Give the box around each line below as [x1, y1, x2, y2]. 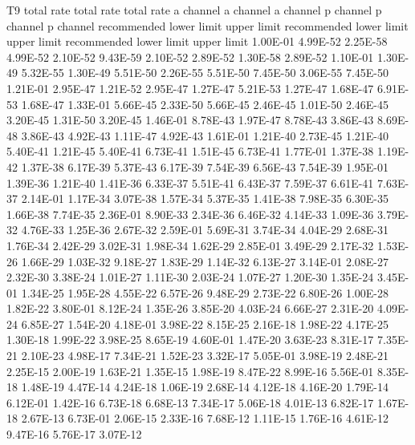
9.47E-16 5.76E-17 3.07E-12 [6, 426, 142, 443]
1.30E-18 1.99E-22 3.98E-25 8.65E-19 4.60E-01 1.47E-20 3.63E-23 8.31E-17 [6, 331, 374, 348]
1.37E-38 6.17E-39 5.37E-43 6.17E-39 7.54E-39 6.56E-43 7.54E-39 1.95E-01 [21, 158, 389, 175]
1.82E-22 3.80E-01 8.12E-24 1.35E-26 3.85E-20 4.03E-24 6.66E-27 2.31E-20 [6, 300, 374, 317]
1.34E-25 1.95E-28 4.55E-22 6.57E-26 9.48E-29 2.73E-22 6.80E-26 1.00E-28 [21, 284, 389, 301]
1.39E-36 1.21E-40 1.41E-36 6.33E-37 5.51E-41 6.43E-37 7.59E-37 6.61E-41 [6, 174, 374, 191]
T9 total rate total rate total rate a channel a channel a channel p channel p [6, 2, 382, 18]
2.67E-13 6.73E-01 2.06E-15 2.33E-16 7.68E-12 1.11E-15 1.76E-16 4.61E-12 [21, 410, 389, 427]
